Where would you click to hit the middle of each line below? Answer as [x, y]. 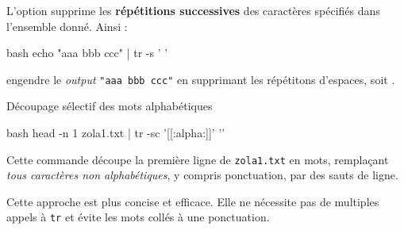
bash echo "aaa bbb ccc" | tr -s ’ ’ [87, 53]
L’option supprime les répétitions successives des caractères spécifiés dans [193, 10]
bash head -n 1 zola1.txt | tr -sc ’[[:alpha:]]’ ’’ [116, 133]
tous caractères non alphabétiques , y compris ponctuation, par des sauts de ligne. [202, 175]
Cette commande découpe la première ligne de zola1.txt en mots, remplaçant [198, 159]
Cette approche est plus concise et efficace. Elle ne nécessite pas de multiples [193, 201]
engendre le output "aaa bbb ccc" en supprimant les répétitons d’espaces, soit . [201, 79]
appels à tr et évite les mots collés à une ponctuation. [138, 217]
